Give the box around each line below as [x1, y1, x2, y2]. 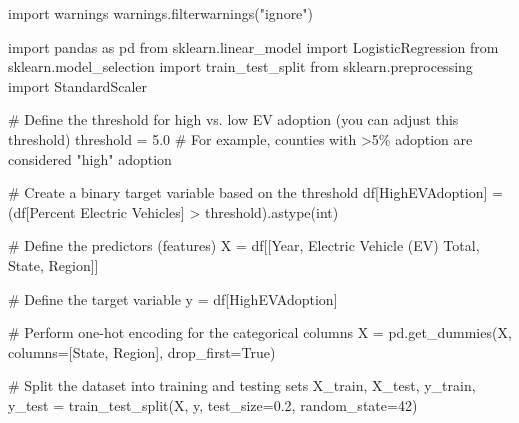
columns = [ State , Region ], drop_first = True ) [8, 341, 276, 362]
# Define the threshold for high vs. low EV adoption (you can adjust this [8, 109, 459, 130]
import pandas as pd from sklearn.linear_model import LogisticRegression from [8, 36, 499, 57]
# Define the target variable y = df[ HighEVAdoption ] [8, 288, 338, 309]
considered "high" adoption [8, 148, 172, 169]
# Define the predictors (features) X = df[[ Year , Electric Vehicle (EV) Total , [8, 235, 480, 256]
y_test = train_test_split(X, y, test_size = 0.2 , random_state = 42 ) [8, 394, 418, 415]
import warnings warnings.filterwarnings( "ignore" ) [8, 3, 314, 23]
